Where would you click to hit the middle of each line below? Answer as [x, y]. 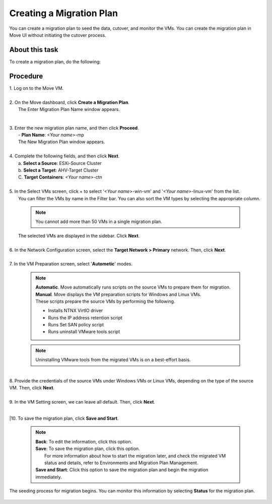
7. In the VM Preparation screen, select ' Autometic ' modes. [71, 264]
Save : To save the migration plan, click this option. [88, 449]
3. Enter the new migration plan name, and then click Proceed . [74, 128]
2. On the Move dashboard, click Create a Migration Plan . [69, 102]
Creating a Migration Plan [64, 13]
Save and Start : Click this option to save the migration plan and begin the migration [122, 470]
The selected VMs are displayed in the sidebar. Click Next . [79, 236]
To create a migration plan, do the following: [55, 62]
